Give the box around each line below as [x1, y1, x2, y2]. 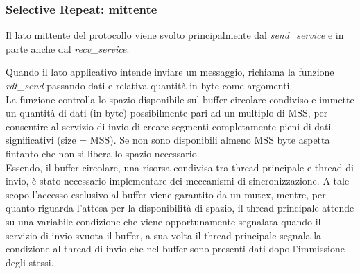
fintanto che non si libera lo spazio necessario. [6, 146, 200, 160]
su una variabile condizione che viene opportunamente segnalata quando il [6, 214, 321, 228]
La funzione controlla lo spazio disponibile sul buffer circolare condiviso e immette [6, 92, 354, 106]
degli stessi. [6, 255, 54, 269]
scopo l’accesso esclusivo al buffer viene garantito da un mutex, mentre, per [6, 187, 326, 201]
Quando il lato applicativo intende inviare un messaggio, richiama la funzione [6, 65, 334, 79]
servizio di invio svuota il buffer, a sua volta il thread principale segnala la [6, 228, 322, 242]
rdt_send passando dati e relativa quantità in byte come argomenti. [6, 78, 293, 92]
